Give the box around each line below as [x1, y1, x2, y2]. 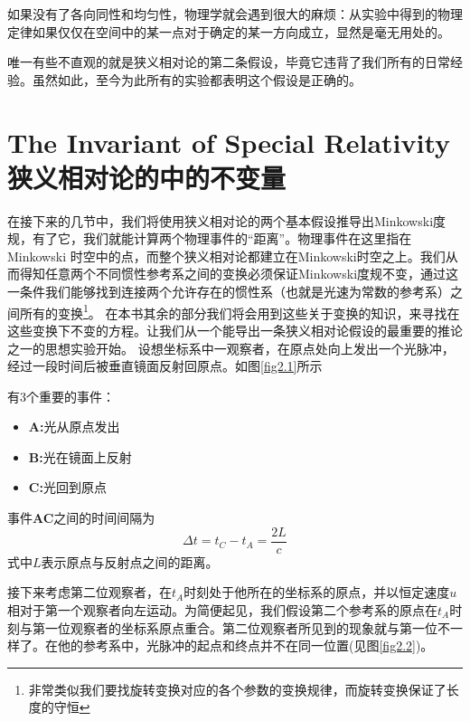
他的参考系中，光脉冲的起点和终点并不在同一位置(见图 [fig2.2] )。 [57, 636, 434, 655]
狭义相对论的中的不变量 [7, 158, 287, 195]
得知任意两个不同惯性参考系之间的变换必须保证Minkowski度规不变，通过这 [19, 264, 459, 283]
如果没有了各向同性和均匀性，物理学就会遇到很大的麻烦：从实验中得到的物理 [7, 5, 463, 23]
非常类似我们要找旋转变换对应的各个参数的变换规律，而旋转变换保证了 [28, 679, 446, 698]
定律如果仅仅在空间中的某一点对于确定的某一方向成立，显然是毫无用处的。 [7, 22, 450, 41]
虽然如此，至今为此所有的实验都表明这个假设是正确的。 [32, 70, 362, 89]
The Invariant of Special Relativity [7, 123, 451, 160]
